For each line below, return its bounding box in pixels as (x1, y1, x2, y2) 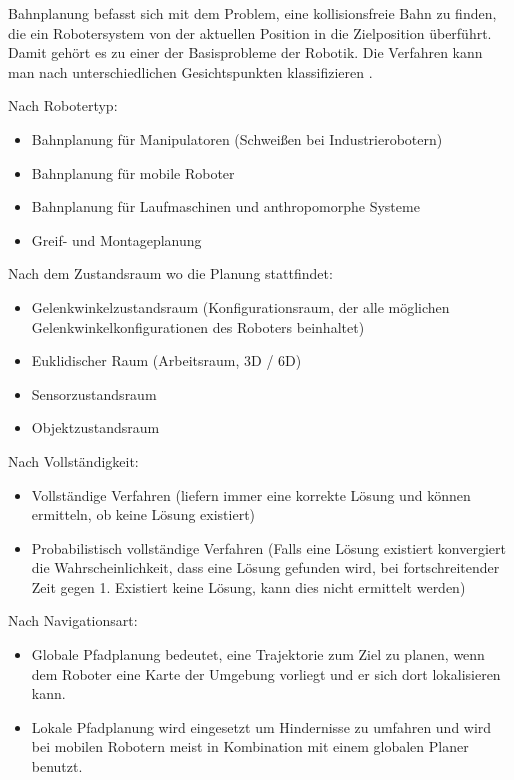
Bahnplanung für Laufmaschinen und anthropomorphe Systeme (31, 196, 420, 217)
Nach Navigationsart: (8, 610, 138, 631)
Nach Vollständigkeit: (8, 450, 139, 471)
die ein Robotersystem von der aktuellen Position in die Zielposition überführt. (8, 22, 492, 43)
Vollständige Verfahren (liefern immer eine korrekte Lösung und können (31, 484, 471, 505)
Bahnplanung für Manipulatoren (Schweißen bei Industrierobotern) (31, 128, 443, 149)
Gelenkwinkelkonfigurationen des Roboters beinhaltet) (31, 316, 365, 337)
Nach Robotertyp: (8, 95, 118, 116)
